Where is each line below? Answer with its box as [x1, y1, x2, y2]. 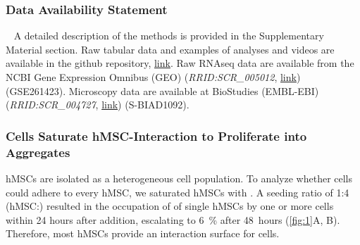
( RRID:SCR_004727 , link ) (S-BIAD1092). [6, 97, 190, 112]
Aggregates [6, 143, 70, 161]
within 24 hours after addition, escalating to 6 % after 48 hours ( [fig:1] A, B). [6, 212, 340, 227]
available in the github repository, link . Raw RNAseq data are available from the [6, 56, 354, 70]
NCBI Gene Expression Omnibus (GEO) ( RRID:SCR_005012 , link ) [6, 70, 301, 84]
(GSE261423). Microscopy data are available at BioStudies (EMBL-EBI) [6, 83, 319, 98]
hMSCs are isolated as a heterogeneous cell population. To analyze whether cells [6, 170, 353, 185]
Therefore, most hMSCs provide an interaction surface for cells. [6, 226, 280, 241]
